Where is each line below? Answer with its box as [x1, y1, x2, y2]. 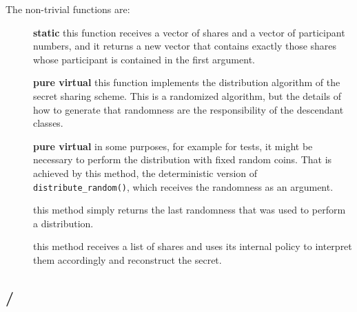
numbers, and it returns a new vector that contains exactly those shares [33, 39, 337, 53]
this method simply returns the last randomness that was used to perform [33, 202, 346, 217]
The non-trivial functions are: [6, 2, 130, 16]
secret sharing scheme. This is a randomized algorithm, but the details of [33, 88, 342, 103]
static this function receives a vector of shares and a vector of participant [33, 25, 345, 39]
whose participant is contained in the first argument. [33, 52, 255, 66]
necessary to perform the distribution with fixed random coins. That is [33, 152, 332, 167]
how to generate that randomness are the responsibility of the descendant [33, 102, 344, 116]
